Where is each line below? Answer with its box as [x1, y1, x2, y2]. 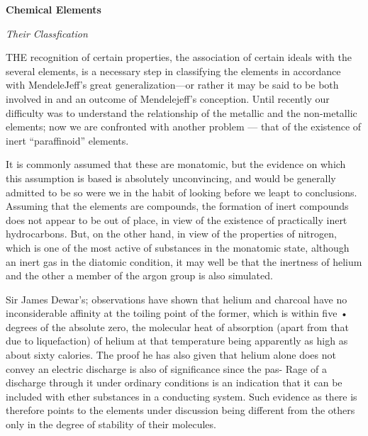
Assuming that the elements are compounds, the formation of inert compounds [6, 199, 349, 213]
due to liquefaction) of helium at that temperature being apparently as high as [6, 333, 348, 348]
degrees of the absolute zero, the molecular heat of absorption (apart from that [6, 319, 349, 334]
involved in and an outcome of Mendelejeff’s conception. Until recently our [6, 91, 330, 106]
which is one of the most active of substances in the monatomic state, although [6, 240, 350, 255]
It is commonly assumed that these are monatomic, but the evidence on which [6, 157, 346, 172]
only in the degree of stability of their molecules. [6, 417, 216, 432]
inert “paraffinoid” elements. [6, 133, 129, 147]
